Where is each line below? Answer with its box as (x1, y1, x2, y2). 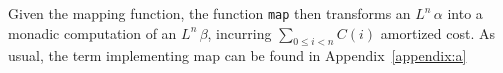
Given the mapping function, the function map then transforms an (8, 3, 411, 23)
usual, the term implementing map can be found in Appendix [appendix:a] (8, 45, 467, 66)
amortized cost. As (380, 22, 495, 43)
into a (447, 3, 483, 23)
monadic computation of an (8, 22, 177, 43)
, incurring (207, 22, 272, 43)
